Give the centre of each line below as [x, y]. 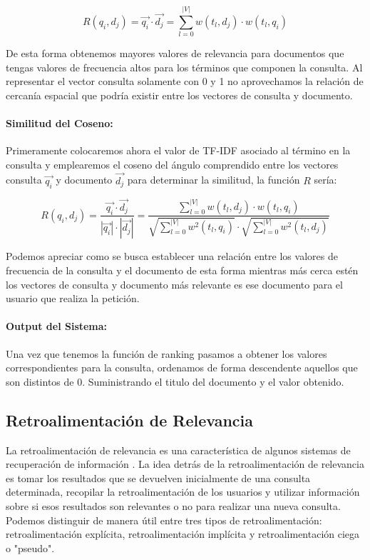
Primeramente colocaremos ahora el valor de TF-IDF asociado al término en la [178, 150]
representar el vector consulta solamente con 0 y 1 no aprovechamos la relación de [185, 81]
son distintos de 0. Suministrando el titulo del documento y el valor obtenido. [175, 381]
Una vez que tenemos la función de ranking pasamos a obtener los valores [166, 353]
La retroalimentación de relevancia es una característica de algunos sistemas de [178, 450]
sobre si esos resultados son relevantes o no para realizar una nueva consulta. [173, 505]
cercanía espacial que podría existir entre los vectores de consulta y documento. [179, 95]
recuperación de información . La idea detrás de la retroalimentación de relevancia [185, 464]
